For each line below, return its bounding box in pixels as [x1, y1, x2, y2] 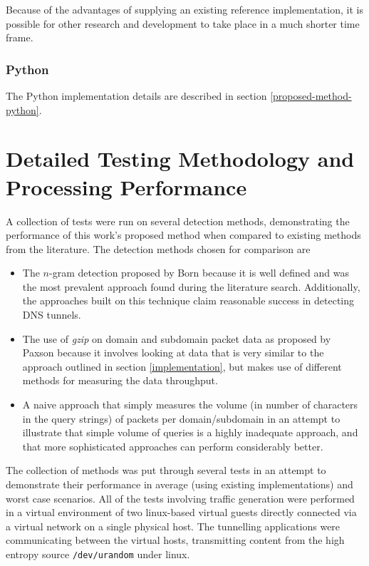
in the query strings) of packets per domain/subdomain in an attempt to [22, 411, 341, 426]
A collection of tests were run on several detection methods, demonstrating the [6, 213, 350, 228]
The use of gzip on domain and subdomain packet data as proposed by [22, 331, 331, 346]
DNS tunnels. [22, 307, 81, 322]
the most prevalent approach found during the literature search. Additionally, [22, 279, 360, 294]
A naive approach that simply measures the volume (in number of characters [22, 397, 358, 412]
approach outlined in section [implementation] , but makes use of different [22, 359, 342, 374]
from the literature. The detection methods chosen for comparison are [6, 241, 311, 256]
